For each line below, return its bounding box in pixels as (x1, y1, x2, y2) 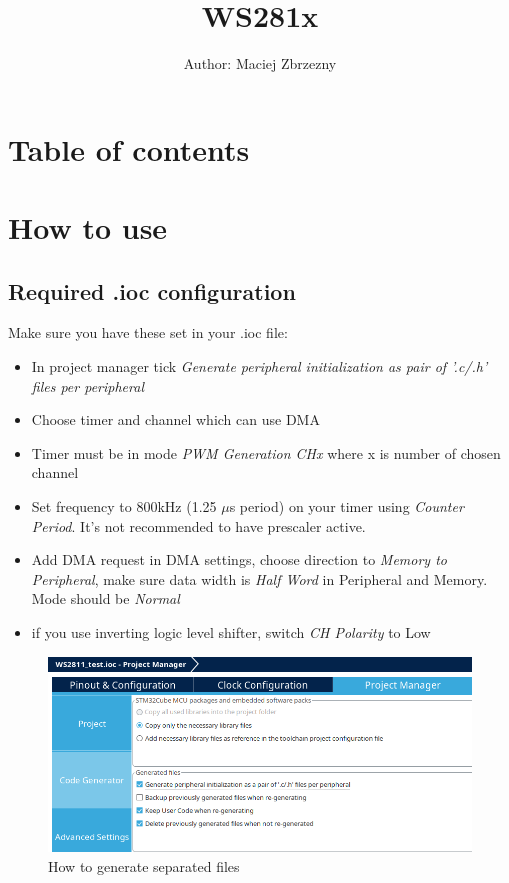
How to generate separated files (48, 855, 240, 876)
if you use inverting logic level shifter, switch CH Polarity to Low (31, 622, 431, 643)
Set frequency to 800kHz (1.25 (31, 496, 217, 517)
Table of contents (8, 128, 250, 169)
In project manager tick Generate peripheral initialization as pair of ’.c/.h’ (31, 356, 488, 377)
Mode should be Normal (31, 588, 180, 609)
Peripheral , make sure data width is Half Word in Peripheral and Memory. (31, 568, 488, 589)
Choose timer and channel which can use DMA (31, 409, 320, 430)
